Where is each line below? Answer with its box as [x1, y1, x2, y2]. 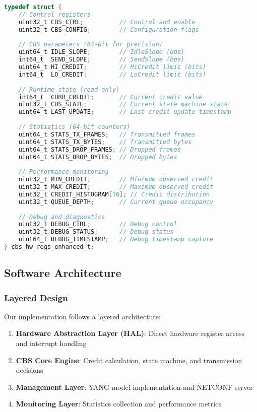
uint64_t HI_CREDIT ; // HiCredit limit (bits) [18, 63, 206, 71]
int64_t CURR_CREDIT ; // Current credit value [18, 93, 203, 101]
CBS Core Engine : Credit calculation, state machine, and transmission [16, 355, 242, 365]
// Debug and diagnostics [18, 213, 105, 221]
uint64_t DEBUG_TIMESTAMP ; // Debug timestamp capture [18, 236, 214, 243]
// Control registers [18, 11, 91, 18]
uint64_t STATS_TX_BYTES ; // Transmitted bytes [18, 138, 192, 146]
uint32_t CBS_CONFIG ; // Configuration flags [18, 26, 199, 33]
